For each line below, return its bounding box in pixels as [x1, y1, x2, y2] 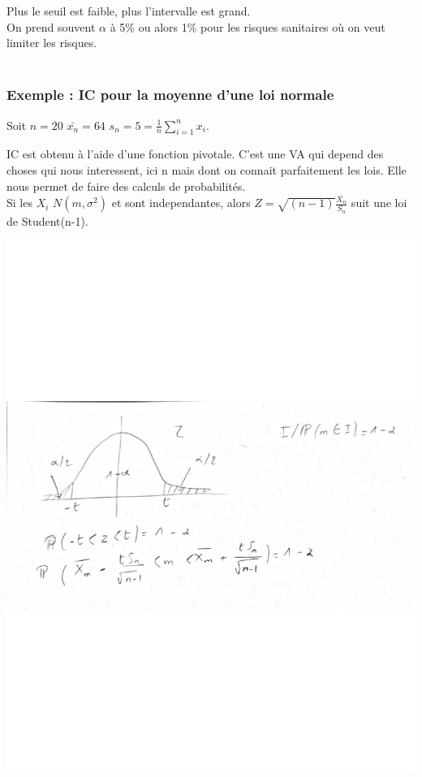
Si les [6, 194, 32, 211]
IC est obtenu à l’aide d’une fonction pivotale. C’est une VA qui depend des [6, 145, 384, 162]
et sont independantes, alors [111, 194, 251, 211]
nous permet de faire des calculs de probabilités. [6, 177, 246, 194]
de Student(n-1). [6, 212, 88, 229]
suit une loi [351, 194, 407, 211]
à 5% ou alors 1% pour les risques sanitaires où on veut [110, 18, 385, 35]
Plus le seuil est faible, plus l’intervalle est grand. [6, 2, 251, 19]
